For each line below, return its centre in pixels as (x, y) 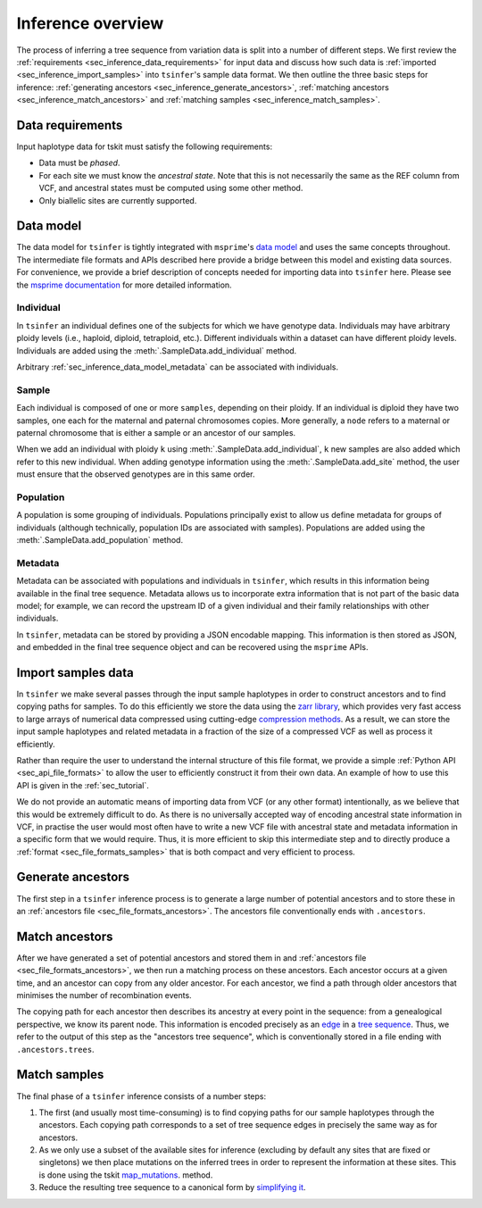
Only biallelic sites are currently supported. (118, 200)
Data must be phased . (79, 163)
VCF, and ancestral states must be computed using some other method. (171, 188)
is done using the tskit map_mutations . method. (126, 1175)
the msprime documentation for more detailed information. (124, 285)
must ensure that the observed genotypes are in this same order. (136, 474)
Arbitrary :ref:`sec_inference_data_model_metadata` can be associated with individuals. (178, 367)
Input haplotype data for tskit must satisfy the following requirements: (144, 146)
